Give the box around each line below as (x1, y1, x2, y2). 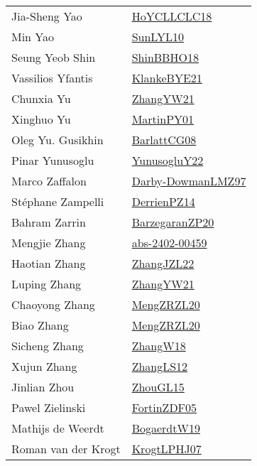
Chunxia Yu (11, 90, 71, 107)
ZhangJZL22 (131, 255, 195, 271)
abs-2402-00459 (131, 234, 207, 251)
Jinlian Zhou (11, 379, 75, 395)
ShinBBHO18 (131, 49, 199, 65)
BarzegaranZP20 (131, 214, 214, 230)
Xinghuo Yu (11, 111, 71, 127)
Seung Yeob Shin (11, 49, 96, 65)
